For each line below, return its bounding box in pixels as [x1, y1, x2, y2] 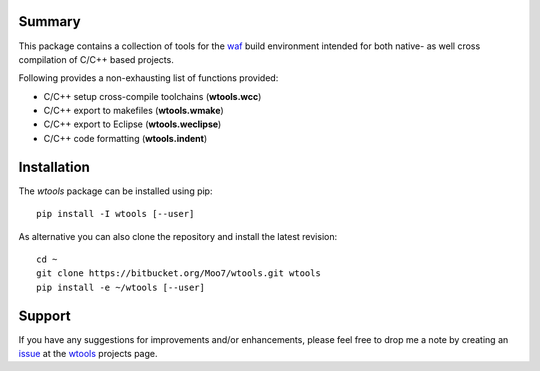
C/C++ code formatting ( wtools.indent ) [43, 132, 208, 144]
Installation [18, 158, 90, 175]
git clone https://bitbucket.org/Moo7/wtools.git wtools [36, 268, 322, 279]
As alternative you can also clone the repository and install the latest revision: [18, 230, 338, 242]
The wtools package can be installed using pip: [18, 185, 213, 197]
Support [18, 307, 71, 324]
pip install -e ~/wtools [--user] [36, 281, 205, 293]
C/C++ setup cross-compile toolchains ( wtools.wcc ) [43, 90, 262, 102]
